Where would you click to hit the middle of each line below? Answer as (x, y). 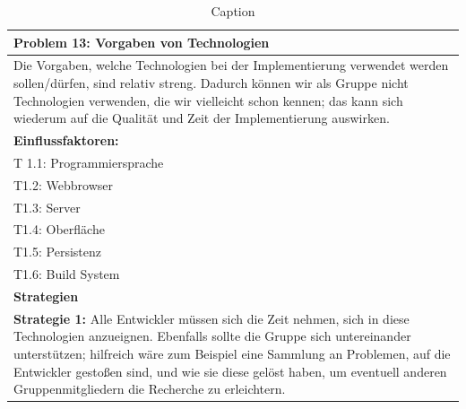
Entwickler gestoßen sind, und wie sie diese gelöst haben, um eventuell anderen (230, 371)
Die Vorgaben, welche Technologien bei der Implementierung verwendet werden (231, 65)
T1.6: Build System (67, 274)
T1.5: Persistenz (57, 252)
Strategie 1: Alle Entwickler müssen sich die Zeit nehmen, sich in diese (211, 318)
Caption (233, 11)
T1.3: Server (47, 207)
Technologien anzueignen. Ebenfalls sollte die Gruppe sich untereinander (212, 336)
